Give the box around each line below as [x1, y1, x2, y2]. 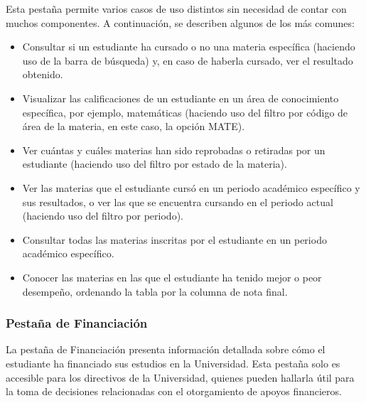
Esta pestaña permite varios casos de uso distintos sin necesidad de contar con [6, 1, 347, 16]
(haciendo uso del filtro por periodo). [22, 208, 183, 223]
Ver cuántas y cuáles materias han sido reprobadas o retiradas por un [22, 142, 325, 157]
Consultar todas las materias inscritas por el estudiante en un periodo [22, 232, 327, 247]
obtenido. [22, 67, 63, 82]
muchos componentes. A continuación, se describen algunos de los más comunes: [6, 15, 355, 30]
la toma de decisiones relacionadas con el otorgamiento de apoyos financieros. [6, 384, 342, 399]
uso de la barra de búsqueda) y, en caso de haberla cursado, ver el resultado [22, 53, 353, 68]
